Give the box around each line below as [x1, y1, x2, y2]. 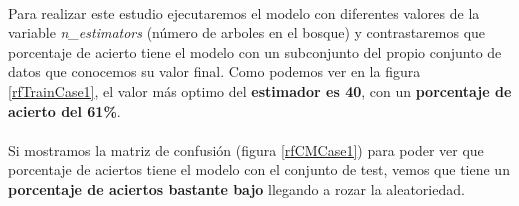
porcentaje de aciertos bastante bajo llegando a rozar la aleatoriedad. [8, 178, 465, 199]
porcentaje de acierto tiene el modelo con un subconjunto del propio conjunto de [8, 41, 502, 62]
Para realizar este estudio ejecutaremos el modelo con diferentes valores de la [8, 2, 480, 23]
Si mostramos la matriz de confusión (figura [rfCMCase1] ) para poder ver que [8, 139, 484, 160]
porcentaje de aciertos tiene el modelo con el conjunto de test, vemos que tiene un [8, 159, 510, 180]
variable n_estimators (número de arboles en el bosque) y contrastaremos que [8, 22, 486, 43]
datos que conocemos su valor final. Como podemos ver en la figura [8, 61, 421, 82]
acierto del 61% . [8, 100, 121, 121]
